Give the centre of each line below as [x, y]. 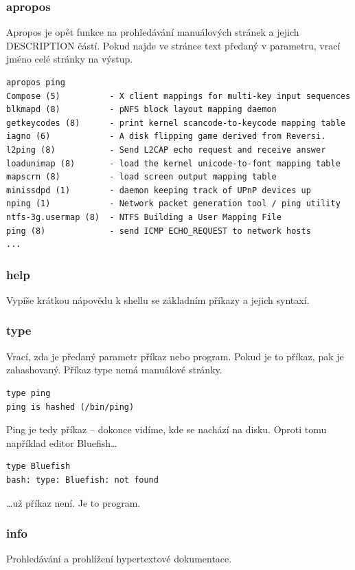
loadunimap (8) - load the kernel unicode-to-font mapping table [173, 163]
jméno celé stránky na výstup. [70, 59]
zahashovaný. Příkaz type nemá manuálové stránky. [114, 370]
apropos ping [36, 83]
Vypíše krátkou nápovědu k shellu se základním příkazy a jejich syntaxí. [158, 299]
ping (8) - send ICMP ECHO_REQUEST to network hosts [159, 231]
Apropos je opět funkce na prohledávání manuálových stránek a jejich [153, 32]
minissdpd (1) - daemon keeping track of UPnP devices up [159, 190]
